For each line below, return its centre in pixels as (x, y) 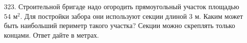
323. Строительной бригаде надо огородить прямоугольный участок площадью (122, 6)
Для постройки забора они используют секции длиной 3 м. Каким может (134, 16)
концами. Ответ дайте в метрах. (52, 35)
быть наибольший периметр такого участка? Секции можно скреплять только (120, 25)
